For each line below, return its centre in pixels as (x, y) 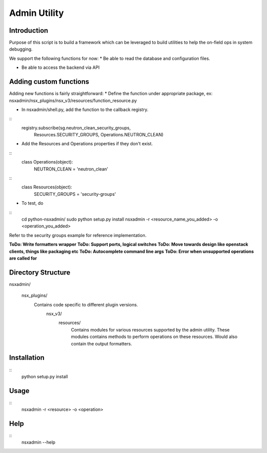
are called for (23, 258)
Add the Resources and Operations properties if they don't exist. (87, 144)
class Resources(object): (47, 187)
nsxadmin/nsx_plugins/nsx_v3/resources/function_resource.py (73, 100)
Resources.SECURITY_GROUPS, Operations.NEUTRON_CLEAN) (99, 135)
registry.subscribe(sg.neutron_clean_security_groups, (76, 128)
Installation (27, 358)
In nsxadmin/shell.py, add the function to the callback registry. (85, 110)
